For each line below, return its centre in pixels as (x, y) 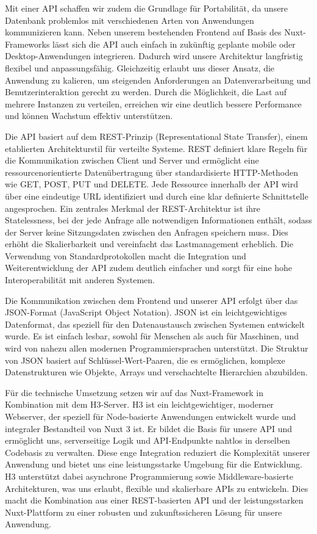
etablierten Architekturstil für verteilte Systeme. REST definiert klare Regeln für (156, 148)
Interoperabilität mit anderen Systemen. (80, 280)
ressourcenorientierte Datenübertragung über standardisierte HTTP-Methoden (151, 172)
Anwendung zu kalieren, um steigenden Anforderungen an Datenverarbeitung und (158, 80)
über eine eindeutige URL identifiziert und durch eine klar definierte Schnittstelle (157, 196)
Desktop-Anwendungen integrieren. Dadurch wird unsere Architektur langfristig (154, 56)
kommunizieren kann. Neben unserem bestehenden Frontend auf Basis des (143, 32)
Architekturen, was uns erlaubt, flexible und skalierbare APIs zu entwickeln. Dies (157, 488)
